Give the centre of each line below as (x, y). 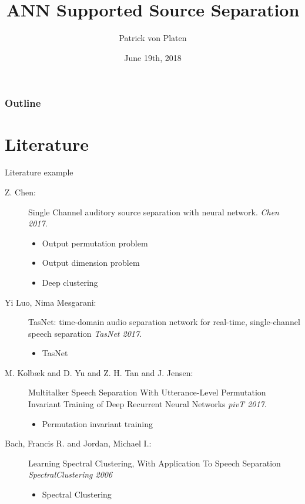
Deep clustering (70, 282)
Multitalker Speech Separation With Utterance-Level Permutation (147, 392)
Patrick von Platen (153, 38)
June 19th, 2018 (153, 57)
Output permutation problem (95, 243)
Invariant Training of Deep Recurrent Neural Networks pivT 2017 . (148, 404)
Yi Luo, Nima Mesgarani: (51, 302)
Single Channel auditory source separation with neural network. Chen (154, 212)
